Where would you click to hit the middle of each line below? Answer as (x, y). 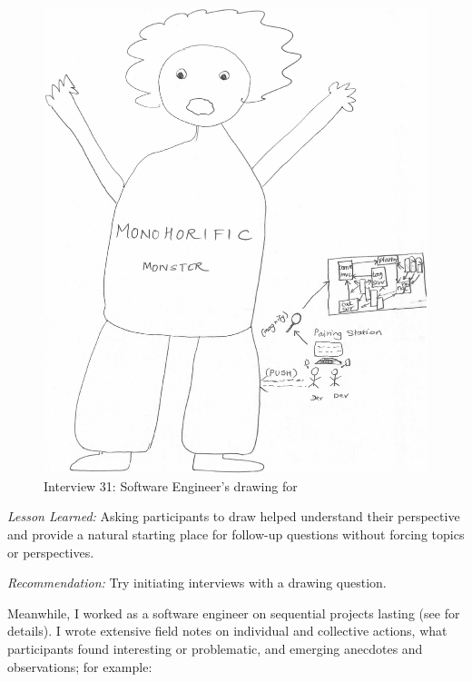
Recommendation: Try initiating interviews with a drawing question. (197, 583)
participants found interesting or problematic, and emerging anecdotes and (215, 648)
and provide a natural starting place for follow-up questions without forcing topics (236, 534)
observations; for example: (80, 666)
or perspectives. (51, 552)
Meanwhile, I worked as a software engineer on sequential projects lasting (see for (234, 613)
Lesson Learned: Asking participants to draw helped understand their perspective (234, 516)
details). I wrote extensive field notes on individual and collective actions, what (227, 631)
